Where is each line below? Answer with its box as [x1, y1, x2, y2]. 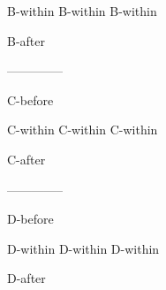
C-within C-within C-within [7, 120, 158, 139]
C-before [7, 90, 54, 109]
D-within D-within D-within [7, 239, 160, 257]
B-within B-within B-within [7, 2, 157, 19]
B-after [7, 31, 46, 50]
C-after [7, 149, 46, 168]
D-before [7, 210, 54, 228]
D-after [7, 269, 46, 287]
